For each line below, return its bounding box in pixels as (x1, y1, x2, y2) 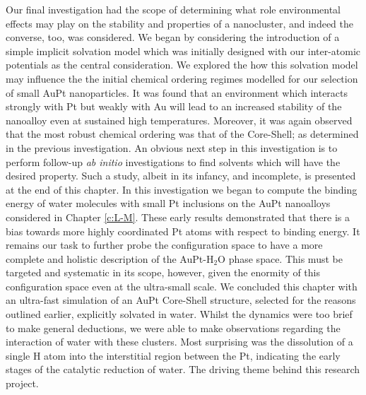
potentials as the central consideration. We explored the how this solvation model (6, 57, 358, 72)
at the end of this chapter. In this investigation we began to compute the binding (6, 182, 358, 196)
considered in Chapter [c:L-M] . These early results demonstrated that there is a (6, 209, 350, 224)
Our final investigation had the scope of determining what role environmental (6, 2, 341, 16)
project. (6, 376, 39, 391)
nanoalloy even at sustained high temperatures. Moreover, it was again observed (6, 112, 353, 127)
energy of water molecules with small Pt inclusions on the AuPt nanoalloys (6, 196, 331, 211)
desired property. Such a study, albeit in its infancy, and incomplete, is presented (6, 168, 356, 183)
